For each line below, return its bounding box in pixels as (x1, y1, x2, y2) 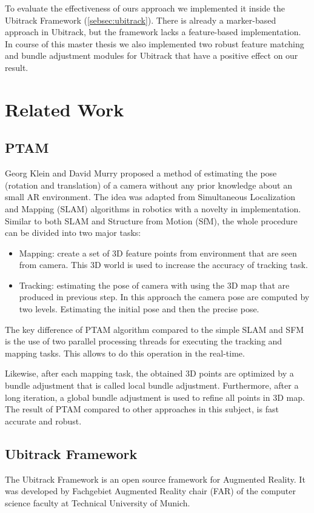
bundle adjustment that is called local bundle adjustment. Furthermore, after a (5, 379, 299, 392)
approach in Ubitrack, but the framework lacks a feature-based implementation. (5, 25, 301, 38)
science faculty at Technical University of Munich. (5, 496, 190, 509)
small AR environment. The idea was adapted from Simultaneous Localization (5, 190, 296, 203)
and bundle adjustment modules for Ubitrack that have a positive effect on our (5, 49, 298, 62)
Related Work (5, 96, 124, 121)
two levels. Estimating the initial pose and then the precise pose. (19, 303, 259, 315)
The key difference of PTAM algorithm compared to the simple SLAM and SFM (5, 323, 304, 335)
